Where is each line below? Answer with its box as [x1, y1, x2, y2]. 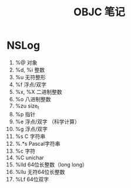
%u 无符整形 [15, 73, 46, 80]
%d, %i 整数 [15, 66, 45, 73]
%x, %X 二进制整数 [15, 88, 62, 95]
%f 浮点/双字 [15, 80, 46, 88]
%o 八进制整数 [15, 95, 51, 103]
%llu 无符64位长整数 [15, 168, 65, 175]
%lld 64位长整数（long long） [15, 161, 88, 168]
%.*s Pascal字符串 [15, 140, 61, 147]
